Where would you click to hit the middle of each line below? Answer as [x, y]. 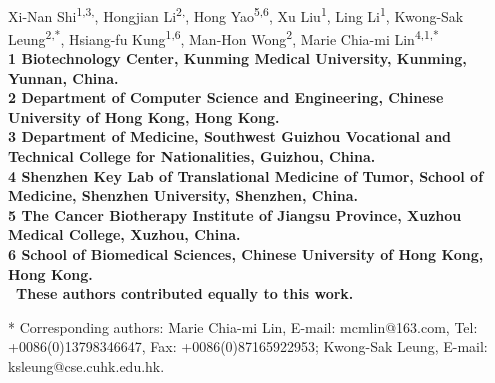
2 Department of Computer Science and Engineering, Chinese [226, 97]
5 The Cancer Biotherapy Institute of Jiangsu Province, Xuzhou [235, 214]
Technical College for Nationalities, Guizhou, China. [192, 156]
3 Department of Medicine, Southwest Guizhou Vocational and [230, 136]
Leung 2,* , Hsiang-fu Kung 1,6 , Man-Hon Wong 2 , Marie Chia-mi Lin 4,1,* [223, 37]
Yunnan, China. [63, 77]
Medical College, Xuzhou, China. [124, 234]
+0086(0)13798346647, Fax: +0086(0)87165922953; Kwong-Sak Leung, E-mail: [248, 346]
